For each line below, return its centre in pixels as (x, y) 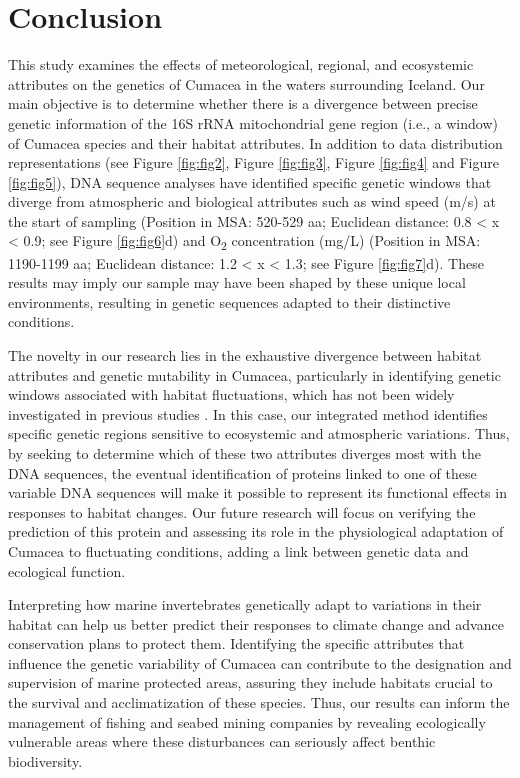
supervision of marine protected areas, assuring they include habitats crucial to (250, 682)
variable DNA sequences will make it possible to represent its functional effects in (257, 492)
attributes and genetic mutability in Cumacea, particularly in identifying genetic (254, 374)
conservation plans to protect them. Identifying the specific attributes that (236, 643)
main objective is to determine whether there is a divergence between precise (243, 103)
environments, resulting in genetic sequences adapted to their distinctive (229, 301)
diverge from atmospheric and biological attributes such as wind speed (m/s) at (252, 201)
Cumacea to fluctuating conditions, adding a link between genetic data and (238, 550)
